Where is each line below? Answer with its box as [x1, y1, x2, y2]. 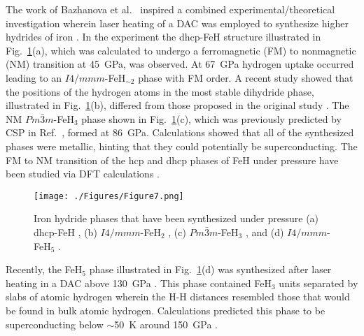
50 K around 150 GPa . [114, 316, 218, 331]
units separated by [279, 275, 358, 290]
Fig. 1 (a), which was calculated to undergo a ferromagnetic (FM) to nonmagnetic [6, 43, 356, 57]
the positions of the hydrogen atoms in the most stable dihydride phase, [6, 84, 314, 98]
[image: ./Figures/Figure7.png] [34, 191, 184, 201]
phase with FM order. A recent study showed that [138, 70, 353, 85]
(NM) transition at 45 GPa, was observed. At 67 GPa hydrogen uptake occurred [6, 57, 354, 71]
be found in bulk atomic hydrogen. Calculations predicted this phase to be [6, 302, 325, 317]
